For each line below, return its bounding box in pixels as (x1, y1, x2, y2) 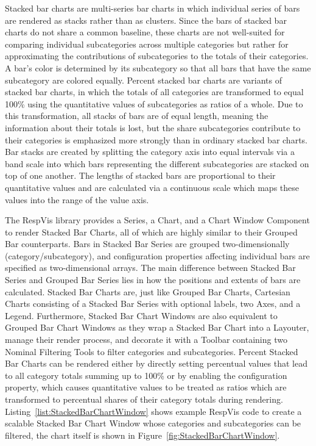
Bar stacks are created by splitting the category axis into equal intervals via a (5, 145, 295, 158)
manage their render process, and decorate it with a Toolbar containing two (5, 333, 287, 346)
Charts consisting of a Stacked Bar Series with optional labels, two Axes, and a (5, 297, 301, 310)
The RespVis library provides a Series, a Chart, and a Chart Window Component (5, 214, 310, 226)
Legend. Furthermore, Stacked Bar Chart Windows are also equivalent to (5, 309, 278, 322)
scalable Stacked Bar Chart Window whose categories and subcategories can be (5, 417, 301, 430)
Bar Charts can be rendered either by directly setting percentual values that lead (5, 357, 307, 370)
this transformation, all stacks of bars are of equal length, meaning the (5, 109, 269, 122)
